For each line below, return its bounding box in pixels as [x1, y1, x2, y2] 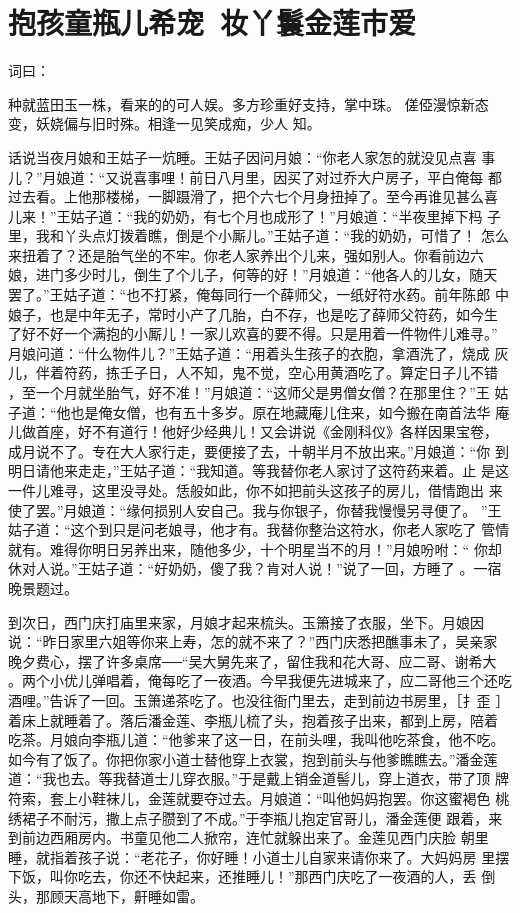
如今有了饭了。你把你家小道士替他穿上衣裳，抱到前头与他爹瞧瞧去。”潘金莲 [8, 748, 498, 769]
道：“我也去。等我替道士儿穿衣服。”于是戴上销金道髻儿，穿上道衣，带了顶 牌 [8, 768, 509, 789]
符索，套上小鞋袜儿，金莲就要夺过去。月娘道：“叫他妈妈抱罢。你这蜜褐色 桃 [8, 787, 510, 808]
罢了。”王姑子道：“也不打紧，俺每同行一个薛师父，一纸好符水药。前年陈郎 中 [8, 284, 509, 305]
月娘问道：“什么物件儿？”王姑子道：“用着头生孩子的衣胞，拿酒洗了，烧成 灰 [8, 342, 509, 363]
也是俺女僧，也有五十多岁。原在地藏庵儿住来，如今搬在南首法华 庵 [70, 401, 510, 422]
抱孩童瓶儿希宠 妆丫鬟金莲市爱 [8, 2, 417, 43]
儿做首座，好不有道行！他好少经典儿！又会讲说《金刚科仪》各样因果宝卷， [8, 421, 498, 442]
